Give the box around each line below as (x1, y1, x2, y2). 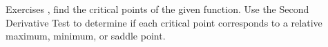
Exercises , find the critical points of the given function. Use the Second (6, 2, 309, 16)
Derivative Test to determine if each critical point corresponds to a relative (6, 15, 322, 29)
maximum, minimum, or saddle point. (6, 29, 166, 43)
